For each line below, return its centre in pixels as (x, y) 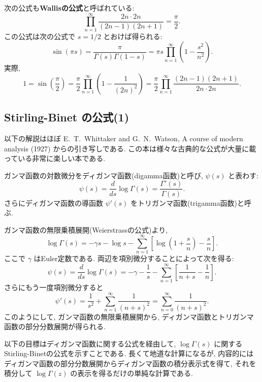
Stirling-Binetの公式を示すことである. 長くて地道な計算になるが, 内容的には (129, 353)
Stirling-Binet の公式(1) (67, 117)
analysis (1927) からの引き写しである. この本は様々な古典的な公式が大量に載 (130, 148)
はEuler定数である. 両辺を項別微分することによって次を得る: (134, 258)
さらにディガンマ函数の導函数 (54, 202)
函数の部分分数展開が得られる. (55, 326)
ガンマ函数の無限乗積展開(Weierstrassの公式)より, (86, 229)
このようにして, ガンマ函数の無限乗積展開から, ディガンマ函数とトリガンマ (129, 316)
